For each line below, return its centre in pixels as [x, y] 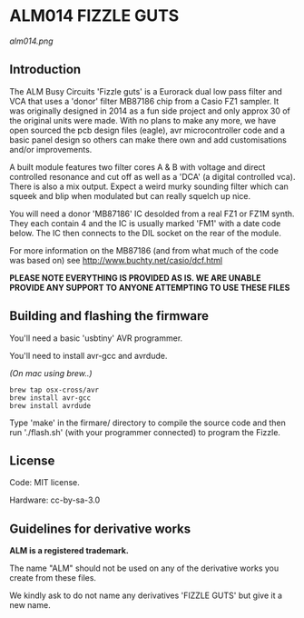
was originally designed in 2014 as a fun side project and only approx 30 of [150, 111]
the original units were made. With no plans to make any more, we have [143, 120]
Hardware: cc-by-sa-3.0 [55, 500]
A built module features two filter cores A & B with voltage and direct [137, 167]
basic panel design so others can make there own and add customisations [148, 140]
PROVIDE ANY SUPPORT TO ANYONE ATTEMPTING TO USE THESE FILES [150, 287]
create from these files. [53, 578]
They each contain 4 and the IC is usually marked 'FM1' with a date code [145, 223]
